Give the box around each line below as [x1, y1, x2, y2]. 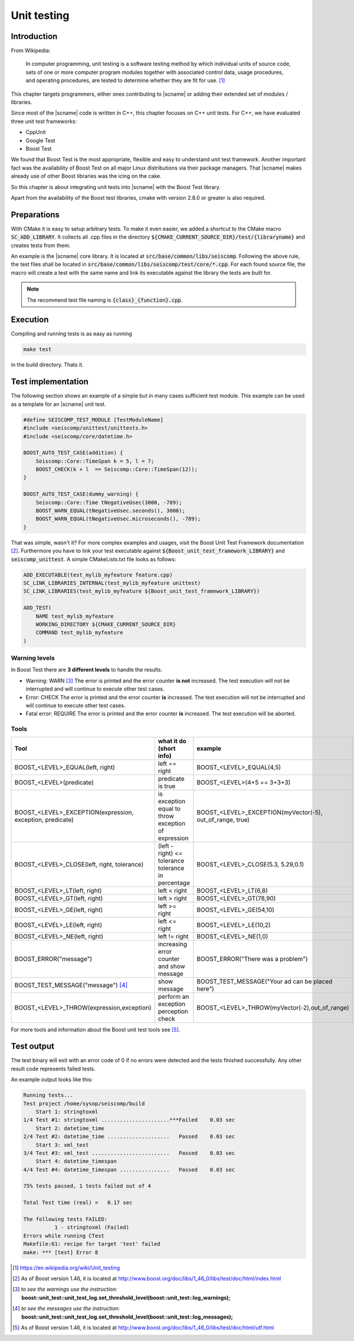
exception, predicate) [14, 815, 74, 824]
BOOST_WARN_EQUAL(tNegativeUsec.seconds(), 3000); [35, 507, 185, 514]
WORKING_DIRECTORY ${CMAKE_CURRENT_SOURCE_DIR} [35, 621, 176, 627]
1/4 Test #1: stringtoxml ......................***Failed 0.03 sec [23, 1117, 235, 1124]
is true [158, 782, 176, 790]
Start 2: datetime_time [35, 1125, 104, 1131]
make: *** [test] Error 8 [23, 1249, 99, 1255]
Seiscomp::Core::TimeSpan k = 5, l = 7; [35, 458, 155, 464]
